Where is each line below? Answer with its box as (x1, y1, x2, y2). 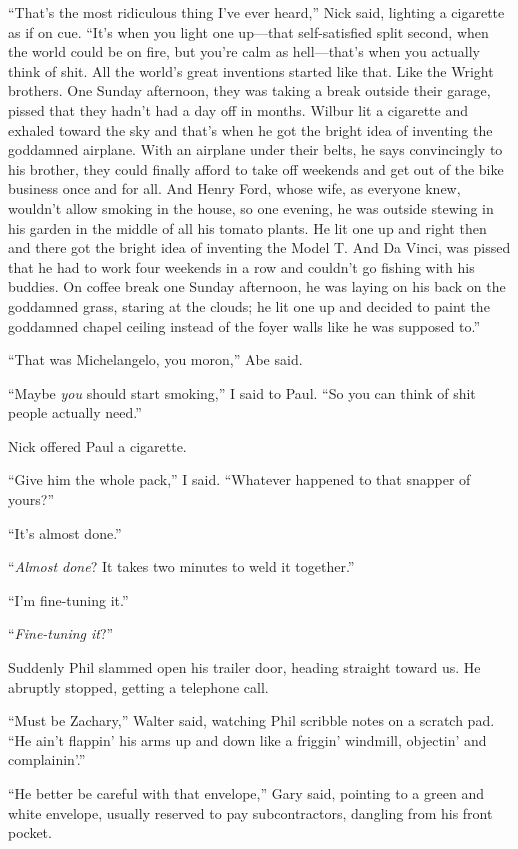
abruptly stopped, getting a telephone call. (8, 676, 269, 697)
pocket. (8, 822, 52, 843)
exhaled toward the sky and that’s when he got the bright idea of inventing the (8, 119, 493, 140)
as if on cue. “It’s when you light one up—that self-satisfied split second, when (8, 21, 489, 42)
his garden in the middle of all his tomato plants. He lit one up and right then (8, 217, 487, 238)
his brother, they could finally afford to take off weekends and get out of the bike (8, 158, 504, 179)
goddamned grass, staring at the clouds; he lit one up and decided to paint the (8, 295, 490, 316)
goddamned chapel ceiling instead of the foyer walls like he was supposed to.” (8, 315, 481, 336)
